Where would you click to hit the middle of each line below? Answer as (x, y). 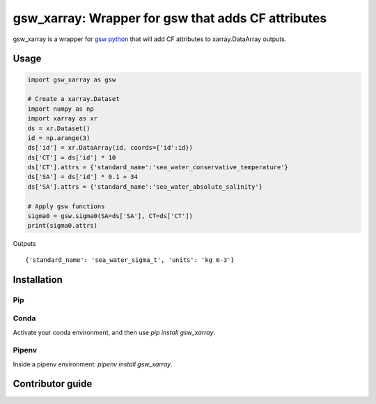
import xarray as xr (62, 119)
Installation (38, 280)
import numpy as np (61, 109)
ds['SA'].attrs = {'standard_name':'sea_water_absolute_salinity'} (145, 187)
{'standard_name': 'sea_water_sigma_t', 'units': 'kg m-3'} (130, 260)
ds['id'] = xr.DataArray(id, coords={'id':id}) (110, 148)
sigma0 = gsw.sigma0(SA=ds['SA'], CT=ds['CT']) (110, 216)
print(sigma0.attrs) (62, 226)
